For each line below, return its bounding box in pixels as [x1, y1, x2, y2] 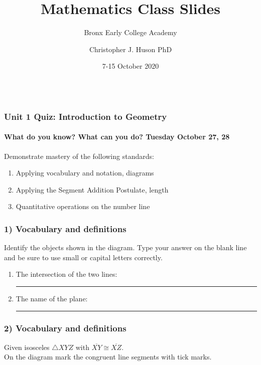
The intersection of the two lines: [16, 269, 117, 279]
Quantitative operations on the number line [16, 201, 150, 212]
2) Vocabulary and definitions [4, 322, 126, 334]
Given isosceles [4, 341, 50, 352]
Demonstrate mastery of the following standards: [4, 150, 154, 161]
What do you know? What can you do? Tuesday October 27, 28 [4, 131, 230, 142]
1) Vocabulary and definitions [4, 222, 126, 235]
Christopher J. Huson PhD [89, 44, 172, 54]
